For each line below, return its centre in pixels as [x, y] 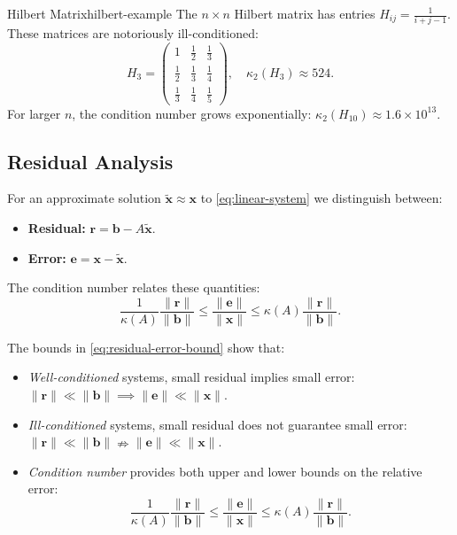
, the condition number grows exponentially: [192, 113]
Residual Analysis [90, 161]
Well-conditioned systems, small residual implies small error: [191, 377]
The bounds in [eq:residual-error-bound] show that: [146, 347]
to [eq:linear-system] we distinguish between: [321, 198]
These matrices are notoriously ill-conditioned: [133, 33]
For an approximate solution [84, 198]
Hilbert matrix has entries [305, 13]
